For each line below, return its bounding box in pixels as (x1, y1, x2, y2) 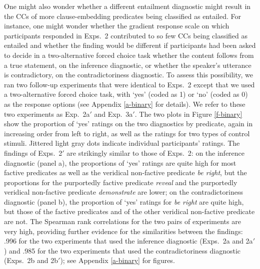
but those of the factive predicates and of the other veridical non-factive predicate (4, 206, 255, 217)
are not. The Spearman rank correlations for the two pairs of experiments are (4, 216, 241, 227)
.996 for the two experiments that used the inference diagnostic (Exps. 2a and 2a (4, 236, 253, 246)
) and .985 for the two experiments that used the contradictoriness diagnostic (4, 245, 241, 256)
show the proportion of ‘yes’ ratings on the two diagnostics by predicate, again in (4, 118, 253, 129)
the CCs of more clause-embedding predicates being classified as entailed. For (4, 10, 241, 21)
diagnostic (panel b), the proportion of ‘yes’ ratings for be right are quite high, (4, 196, 244, 207)
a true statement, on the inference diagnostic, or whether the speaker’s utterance (4, 59, 251, 70)
